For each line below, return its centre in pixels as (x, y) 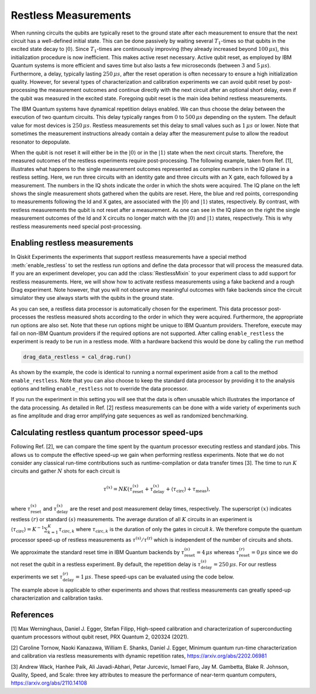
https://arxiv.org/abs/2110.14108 (49, 683)
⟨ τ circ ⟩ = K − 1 (28, 529)
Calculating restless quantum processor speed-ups (107, 433)
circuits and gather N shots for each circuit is (66, 471)
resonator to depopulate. (41, 142)
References (32, 615)
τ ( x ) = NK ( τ (118, 488)
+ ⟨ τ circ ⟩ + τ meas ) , (188, 490)
